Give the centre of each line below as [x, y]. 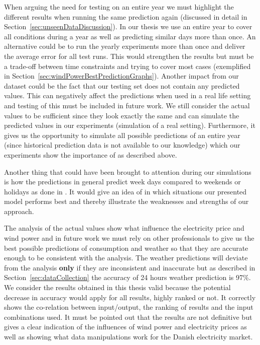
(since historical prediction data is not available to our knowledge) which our [122, 145]
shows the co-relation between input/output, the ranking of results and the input [129, 307]
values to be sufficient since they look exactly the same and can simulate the [122, 115]
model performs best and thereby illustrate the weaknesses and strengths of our [126, 201]
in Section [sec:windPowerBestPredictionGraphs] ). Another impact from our [121, 76]
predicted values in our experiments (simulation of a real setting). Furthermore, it [130, 125]
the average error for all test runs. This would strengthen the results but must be [129, 56]
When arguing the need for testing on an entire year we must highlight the [119, 7]
